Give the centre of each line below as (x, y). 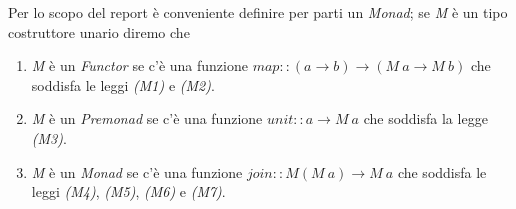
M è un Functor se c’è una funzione (139, 65)
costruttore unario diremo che (99, 31)
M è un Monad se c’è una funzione (137, 171)
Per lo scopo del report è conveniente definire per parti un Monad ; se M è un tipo (258, 12)
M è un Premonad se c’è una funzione (147, 118)
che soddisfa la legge (425, 118)
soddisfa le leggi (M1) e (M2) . (123, 84)
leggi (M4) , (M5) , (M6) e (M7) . (128, 191)
